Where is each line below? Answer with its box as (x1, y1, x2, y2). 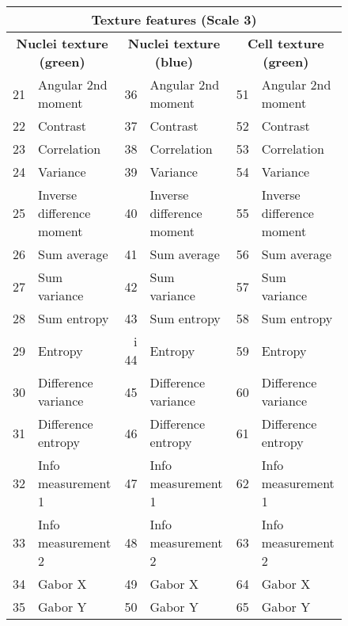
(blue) (154, 52, 194, 71)
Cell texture (247, 34, 324, 52)
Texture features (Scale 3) (91, 10, 257, 29)
